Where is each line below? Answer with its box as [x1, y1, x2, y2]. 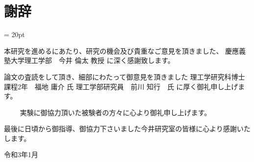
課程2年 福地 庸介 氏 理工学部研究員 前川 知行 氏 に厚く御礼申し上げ [4, 81, 238, 91]
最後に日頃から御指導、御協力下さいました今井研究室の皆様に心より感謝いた [4, 123, 251, 134]
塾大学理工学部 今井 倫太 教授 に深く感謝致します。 [4, 55, 175, 65]
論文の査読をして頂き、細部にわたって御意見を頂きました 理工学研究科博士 [4, 71, 245, 81]
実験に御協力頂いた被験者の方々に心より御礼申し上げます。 [20, 107, 211, 117]
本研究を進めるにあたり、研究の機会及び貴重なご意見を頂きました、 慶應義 [4, 45, 246, 56]
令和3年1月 [4, 149, 38, 160]
